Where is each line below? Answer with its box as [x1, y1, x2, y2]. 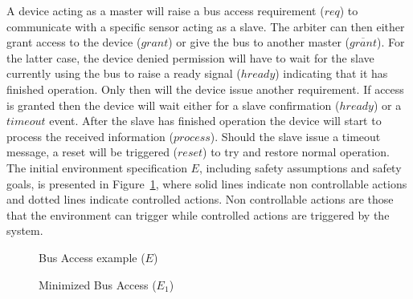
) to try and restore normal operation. [202, 143, 390, 160]
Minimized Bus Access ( [39, 276, 157, 293]
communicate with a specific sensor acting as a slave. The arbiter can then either [6, 18, 405, 34]
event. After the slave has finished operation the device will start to [49, 112, 382, 129]
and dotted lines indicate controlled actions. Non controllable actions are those [6, 191, 394, 208]
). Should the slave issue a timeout [210, 127, 381, 144]
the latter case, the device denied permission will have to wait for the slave [6, 49, 374, 66]
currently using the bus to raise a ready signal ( [6, 65, 241, 82]
